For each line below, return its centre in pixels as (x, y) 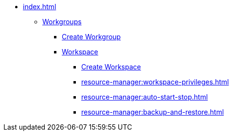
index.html (40, 7)
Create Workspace (111, 67)
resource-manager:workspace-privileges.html (155, 82)
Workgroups (62, 22)
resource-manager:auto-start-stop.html (145, 97)
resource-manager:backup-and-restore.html (153, 112)
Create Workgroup (91, 37)
